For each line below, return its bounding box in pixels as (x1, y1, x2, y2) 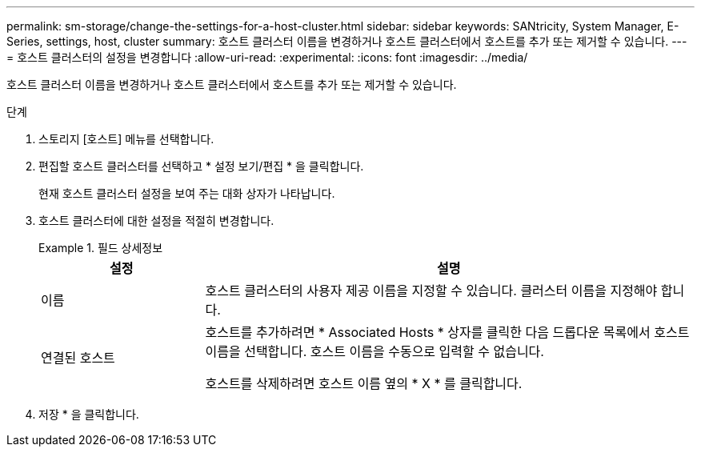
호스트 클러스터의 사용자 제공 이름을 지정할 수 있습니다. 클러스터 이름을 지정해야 (205, 283, 658, 299)
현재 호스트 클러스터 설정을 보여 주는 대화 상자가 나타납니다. (38, 186, 335, 200)
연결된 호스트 (41, 350, 115, 366)
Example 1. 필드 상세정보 (38, 241, 163, 255)
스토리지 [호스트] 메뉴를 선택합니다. (38, 132, 214, 146)
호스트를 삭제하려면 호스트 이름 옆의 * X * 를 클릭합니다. (205, 375, 523, 391)
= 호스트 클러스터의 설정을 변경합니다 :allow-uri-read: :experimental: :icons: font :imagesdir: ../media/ (6, 50, 528, 64)
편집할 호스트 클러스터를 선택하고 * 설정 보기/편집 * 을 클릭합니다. (38, 159, 364, 173)
